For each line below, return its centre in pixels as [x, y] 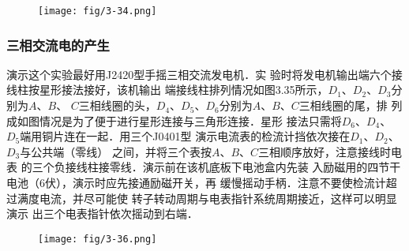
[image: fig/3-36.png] [98, 239]
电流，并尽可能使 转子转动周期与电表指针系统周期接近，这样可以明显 [218, 198]
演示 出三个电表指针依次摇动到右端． [102, 214]
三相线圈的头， [117, 105]
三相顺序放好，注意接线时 [325, 151]
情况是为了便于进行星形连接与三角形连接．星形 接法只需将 [190, 120]
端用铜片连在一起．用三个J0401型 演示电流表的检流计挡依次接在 [185, 136]
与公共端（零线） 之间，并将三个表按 [116, 151]
